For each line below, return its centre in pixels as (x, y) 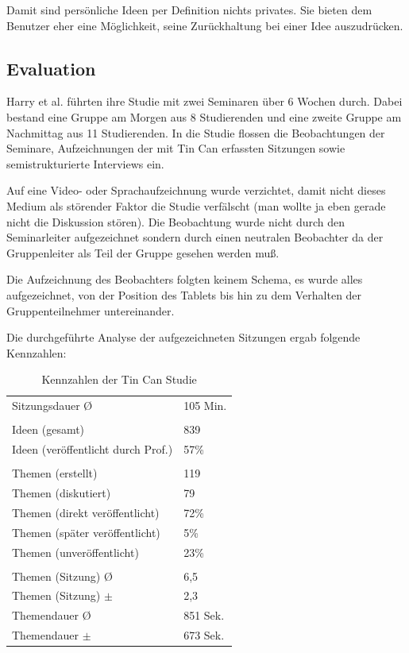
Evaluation (51, 68)
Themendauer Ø (52, 615)
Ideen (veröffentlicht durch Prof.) (93, 449)
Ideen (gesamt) (48, 429)
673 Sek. (204, 635)
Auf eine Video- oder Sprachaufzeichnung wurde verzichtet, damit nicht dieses (196, 190)
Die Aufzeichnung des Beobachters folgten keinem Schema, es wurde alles (185, 279)
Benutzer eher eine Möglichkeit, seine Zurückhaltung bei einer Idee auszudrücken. (205, 25)
